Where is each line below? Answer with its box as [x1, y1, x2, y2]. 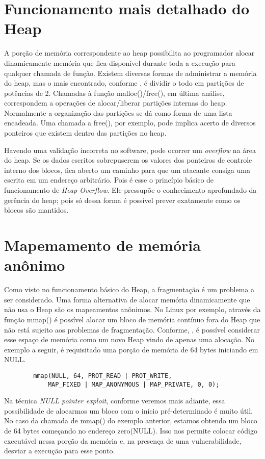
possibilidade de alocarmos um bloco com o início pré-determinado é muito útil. [4, 405, 253, 416]
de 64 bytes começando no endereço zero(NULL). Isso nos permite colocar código [4, 425, 257, 436]
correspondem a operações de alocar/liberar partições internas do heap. [4, 97, 227, 108]
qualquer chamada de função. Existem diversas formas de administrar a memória [4, 67, 257, 78]
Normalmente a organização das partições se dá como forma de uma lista [4, 107, 232, 118]
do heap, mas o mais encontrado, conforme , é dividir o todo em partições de [4, 78, 244, 88]
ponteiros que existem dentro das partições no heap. [4, 127, 167, 138]
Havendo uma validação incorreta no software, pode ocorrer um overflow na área [4, 144, 256, 155]
